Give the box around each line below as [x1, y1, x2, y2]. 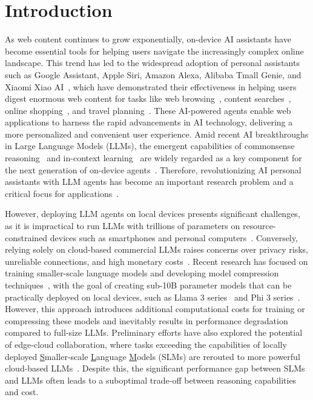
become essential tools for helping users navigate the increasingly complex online [5, 44, 304, 57]
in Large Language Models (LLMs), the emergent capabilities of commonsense [5, 139, 295, 152]
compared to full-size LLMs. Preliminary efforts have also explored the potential [5, 326, 303, 339]
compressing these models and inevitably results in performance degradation [5, 314, 288, 327]
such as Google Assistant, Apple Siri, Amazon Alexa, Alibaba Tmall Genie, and [5, 68, 301, 81]
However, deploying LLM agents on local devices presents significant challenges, [5, 207, 300, 220]
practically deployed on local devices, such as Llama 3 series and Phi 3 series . [5, 290, 300, 303]
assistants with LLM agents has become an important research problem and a [5, 175, 294, 188]
